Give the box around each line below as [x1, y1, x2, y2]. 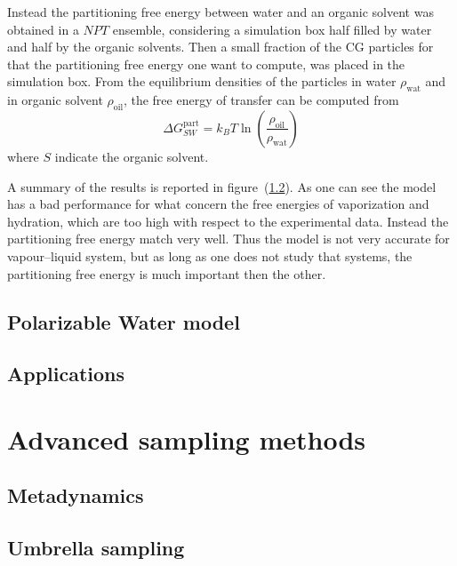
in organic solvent [7, 91, 103, 109]
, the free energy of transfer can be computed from [123, 91, 399, 109]
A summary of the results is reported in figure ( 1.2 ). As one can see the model [7, 177, 437, 195]
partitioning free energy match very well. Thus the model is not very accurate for [7, 229, 450, 248]
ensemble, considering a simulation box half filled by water [112, 20, 432, 38]
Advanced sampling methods [7, 420, 366, 457]
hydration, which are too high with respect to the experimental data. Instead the [7, 211, 449, 230]
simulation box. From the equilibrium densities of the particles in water [7, 72, 397, 91]
